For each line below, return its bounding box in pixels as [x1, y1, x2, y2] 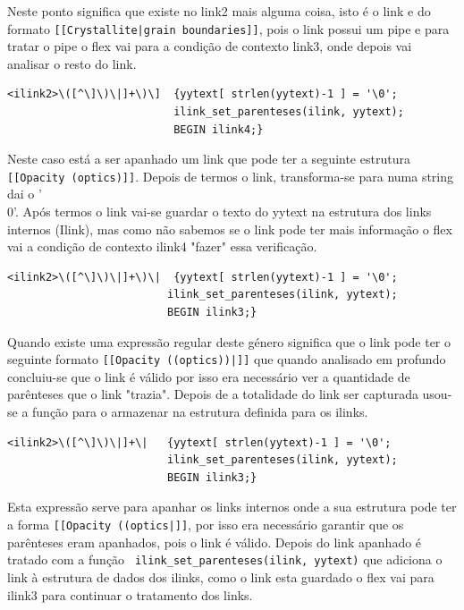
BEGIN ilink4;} [173, 123, 264, 136]
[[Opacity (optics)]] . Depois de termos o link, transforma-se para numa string [7, 166, 454, 185]
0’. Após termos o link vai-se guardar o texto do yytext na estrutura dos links [7, 202, 432, 221]
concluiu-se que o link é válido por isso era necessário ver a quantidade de [7, 367, 410, 385]
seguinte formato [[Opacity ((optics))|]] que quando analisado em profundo [7, 350, 446, 369]
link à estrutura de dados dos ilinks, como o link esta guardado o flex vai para [7, 567, 434, 586]
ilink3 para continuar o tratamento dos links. [7, 585, 253, 604]
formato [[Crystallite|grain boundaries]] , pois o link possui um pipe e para [7, 19, 450, 38]
